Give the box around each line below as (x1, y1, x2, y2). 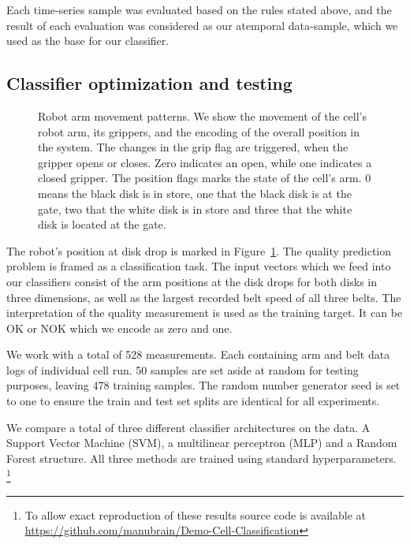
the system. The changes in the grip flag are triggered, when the (38, 139, 348, 155)
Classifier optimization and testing (6, 71, 293, 95)
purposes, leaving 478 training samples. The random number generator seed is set (6, 377, 401, 393)
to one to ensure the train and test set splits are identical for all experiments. (6, 393, 380, 409)
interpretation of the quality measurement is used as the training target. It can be (6, 304, 403, 321)
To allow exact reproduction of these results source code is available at (24, 506, 366, 523)
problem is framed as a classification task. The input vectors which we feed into (6, 258, 391, 274)
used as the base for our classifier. (6, 32, 170, 49)
